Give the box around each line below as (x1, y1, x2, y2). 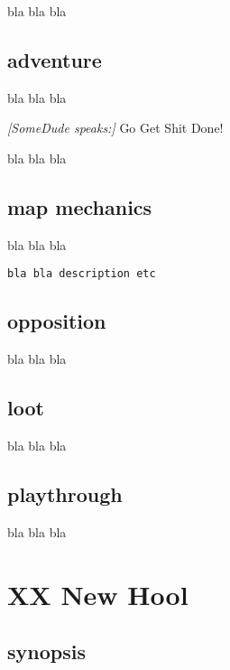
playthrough (7, 480, 123, 508)
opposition (7, 307, 106, 335)
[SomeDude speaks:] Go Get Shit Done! (7, 118, 224, 137)
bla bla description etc (7, 267, 156, 281)
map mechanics (7, 192, 152, 220)
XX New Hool (7, 575, 189, 612)
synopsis (7, 637, 86, 665)
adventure (7, 45, 102, 73)
